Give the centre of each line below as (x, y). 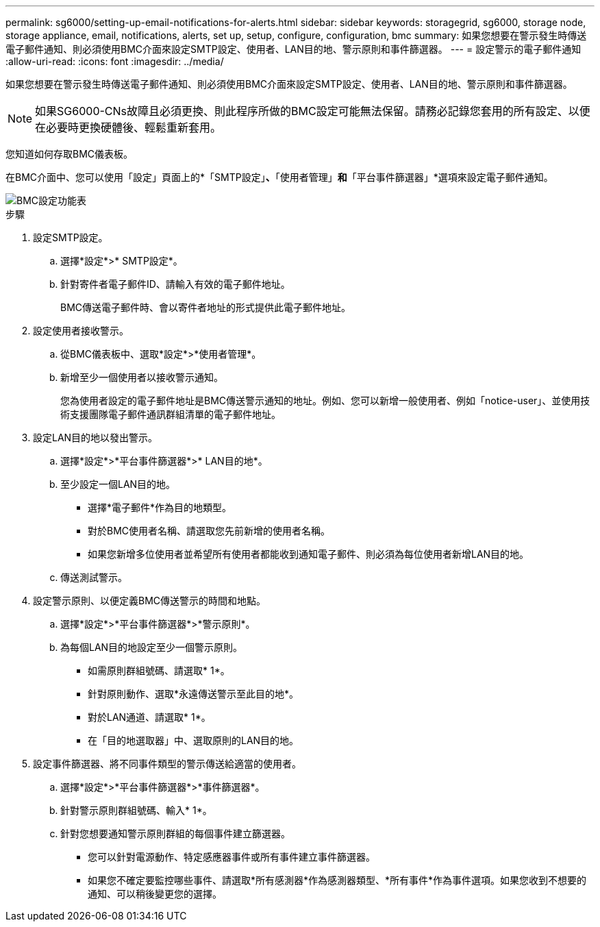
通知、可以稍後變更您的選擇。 (155, 894)
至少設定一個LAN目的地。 (118, 484)
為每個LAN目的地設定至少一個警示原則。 (152, 647)
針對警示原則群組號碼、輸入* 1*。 (136, 810)
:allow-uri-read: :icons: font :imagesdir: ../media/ (115, 61)
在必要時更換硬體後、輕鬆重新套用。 (128, 127)
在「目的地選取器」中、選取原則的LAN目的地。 (193, 740)
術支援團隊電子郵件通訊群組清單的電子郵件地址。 (171, 414)
